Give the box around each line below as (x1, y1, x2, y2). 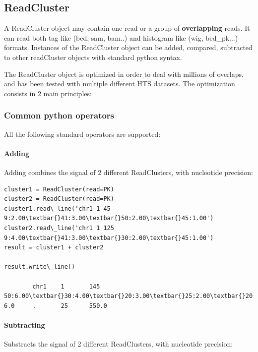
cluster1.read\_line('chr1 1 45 (4, 205, 111, 212)
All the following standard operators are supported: (4, 128, 161, 139)
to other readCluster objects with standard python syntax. (4, 52, 182, 62)
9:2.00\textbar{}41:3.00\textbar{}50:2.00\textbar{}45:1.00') (4, 215, 214, 222)
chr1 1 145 (32, 283, 100, 290)
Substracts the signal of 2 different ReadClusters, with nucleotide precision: (4, 339, 233, 349)
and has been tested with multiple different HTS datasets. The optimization (4, 78, 235, 89)
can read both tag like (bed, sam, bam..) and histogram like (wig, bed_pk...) (4, 32, 238, 43)
